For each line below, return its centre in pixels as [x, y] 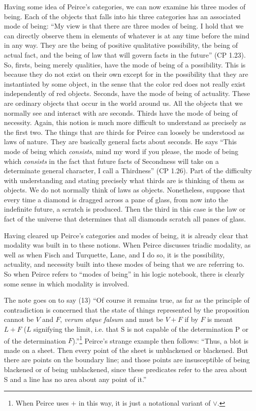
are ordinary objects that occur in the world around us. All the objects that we [123, 103]
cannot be [19, 319]
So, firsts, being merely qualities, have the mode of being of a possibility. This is [125, 64]
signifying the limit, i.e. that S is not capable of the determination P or [141, 329]
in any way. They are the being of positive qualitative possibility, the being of [121, 45]
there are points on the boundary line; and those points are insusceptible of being [127, 360]
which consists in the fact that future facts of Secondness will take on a [112, 161]
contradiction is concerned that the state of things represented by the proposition [127, 309]
